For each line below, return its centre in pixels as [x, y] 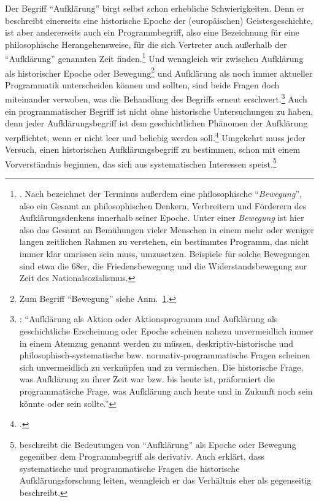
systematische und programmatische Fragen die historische [129, 468]
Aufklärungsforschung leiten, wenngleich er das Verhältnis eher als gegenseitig [165, 480]
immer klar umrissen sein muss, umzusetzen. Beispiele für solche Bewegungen [165, 253]
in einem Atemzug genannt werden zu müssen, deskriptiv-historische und [156, 343]
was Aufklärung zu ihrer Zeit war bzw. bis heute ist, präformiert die [147, 379]
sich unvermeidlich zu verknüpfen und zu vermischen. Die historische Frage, [161, 367]
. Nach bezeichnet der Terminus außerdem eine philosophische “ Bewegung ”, [160, 193]
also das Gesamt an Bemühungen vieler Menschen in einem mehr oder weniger [167, 229]
